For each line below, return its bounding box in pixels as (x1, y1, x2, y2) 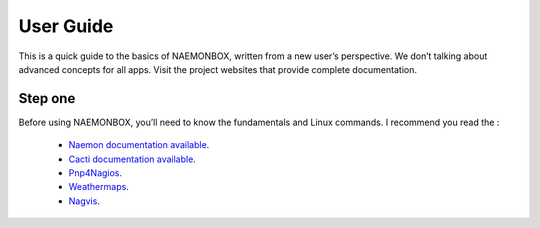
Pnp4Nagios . (68, 167, 123, 179)
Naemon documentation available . (68, 139, 210, 151)
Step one (18, 90, 76, 107)
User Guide (18, 15, 114, 37)
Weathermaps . (68, 181, 129, 193)
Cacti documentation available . (68, 153, 197, 165)
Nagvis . (68, 195, 100, 207)
